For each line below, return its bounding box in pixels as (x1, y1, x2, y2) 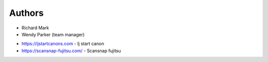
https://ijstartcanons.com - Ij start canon (21, 41, 104, 47)
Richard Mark (21, 25, 49, 31)
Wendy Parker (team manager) (21, 31, 85, 37)
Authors (9, 7, 44, 18)
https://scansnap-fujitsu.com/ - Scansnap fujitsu (21, 48, 121, 54)
